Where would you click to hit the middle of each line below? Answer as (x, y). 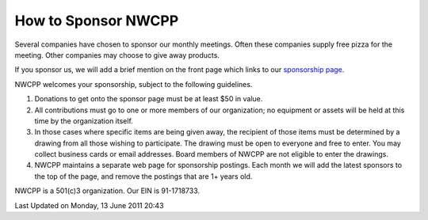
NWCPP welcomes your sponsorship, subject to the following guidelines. (134, 84)
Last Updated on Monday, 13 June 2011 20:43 (89, 205)
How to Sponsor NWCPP (97, 21)
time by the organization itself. (84, 121)
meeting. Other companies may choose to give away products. (117, 55)
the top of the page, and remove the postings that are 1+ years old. (143, 176)
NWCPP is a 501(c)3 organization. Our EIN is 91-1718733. (107, 191)
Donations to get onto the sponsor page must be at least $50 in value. (149, 99)
